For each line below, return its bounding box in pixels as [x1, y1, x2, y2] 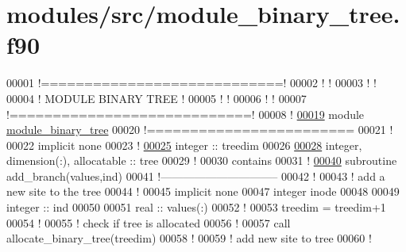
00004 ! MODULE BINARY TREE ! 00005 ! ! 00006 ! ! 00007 [6, 90, 307, 106]
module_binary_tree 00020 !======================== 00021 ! [6, 121, 393, 138]
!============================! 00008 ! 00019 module [6, 105, 365, 122]
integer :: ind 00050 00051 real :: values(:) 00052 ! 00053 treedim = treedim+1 [6, 199, 386, 216]
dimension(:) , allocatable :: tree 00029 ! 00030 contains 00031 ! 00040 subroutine [6, 152, 397, 169]
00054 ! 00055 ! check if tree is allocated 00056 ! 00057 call [6, 214, 291, 231]
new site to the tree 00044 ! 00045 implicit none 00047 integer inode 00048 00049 [6, 183, 400, 200]
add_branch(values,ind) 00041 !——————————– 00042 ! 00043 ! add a [6, 167, 385, 184]
